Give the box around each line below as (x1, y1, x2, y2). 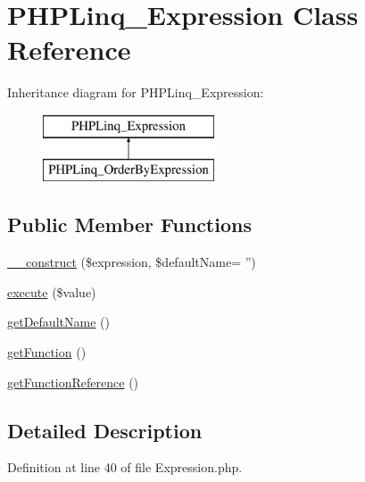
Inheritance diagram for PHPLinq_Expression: (7, 83, 264, 102)
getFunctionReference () (7, 372, 139, 391)
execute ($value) (7, 282, 96, 301)
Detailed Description (7, 416, 203, 444)
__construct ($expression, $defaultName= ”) (7, 253, 256, 271)
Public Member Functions (7, 211, 252, 238)
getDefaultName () (7, 312, 110, 331)
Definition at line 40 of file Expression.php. (7, 458, 243, 477)
